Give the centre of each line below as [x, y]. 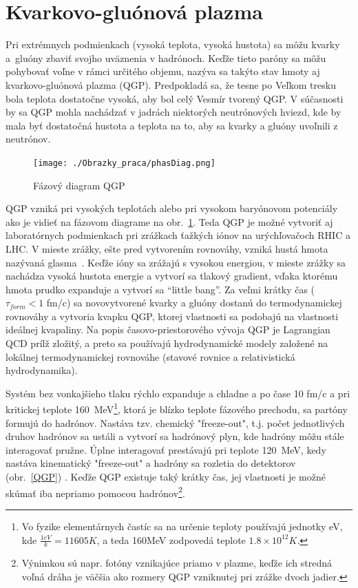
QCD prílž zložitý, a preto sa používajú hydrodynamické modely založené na [167, 343]
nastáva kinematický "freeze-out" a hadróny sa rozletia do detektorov [151, 463]
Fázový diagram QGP [79, 185]
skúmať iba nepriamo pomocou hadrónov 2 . [95, 492]
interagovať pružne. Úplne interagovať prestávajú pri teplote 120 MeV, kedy [166, 449]
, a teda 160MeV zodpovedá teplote [171, 539]
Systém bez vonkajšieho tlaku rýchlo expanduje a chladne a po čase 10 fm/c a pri [178, 393]
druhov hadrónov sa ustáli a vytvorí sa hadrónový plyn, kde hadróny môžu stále [175, 436]
